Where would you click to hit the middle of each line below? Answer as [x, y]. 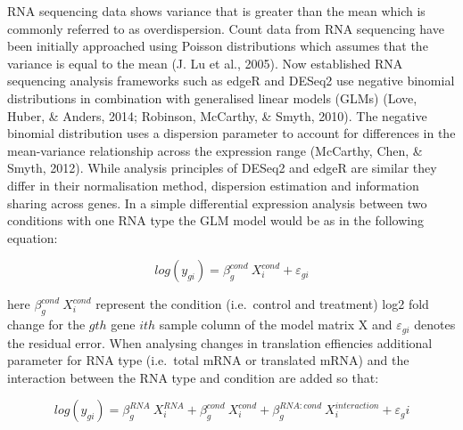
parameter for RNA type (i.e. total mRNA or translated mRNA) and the [208, 360]
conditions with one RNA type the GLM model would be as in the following [215, 220]
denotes [435, 325]
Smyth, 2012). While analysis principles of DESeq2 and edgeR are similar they [222, 168]
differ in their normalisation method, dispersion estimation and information [213, 185]
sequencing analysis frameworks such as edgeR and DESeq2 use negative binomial [231, 81]
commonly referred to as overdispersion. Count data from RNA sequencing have [226, 28]
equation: [33, 237]
